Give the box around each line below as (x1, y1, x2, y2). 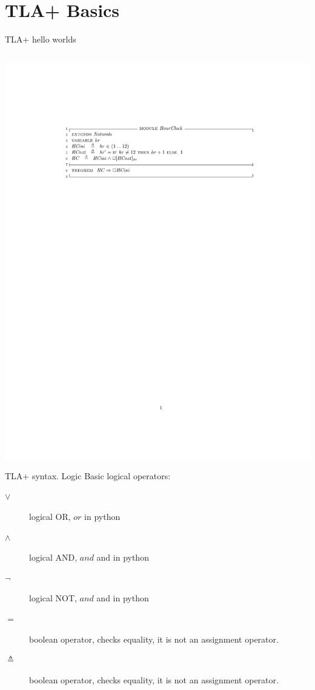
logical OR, (29, 510, 71, 522)
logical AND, (29, 551, 78, 564)
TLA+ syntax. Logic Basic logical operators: (5, 469, 171, 482)
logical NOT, (29, 592, 77, 604)
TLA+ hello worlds (5, 33, 76, 46)
